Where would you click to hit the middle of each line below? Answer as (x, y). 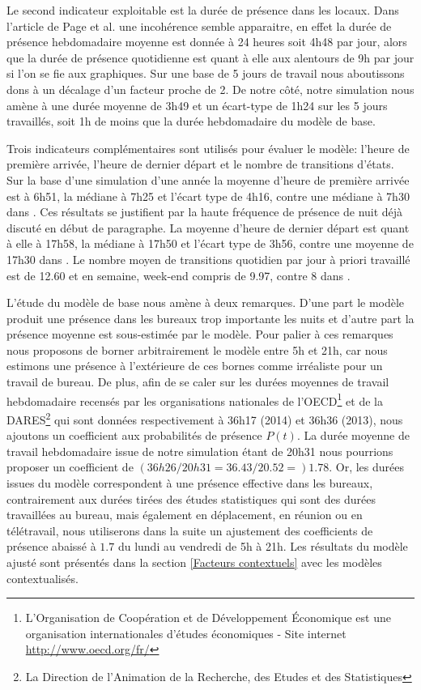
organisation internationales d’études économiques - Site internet (186, 633)
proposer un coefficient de (70, 467)
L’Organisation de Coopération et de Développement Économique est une (208, 618)
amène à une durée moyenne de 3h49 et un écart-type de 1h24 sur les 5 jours (197, 105)
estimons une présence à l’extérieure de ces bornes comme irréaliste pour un (195, 366)
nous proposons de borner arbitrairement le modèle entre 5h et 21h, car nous (197, 349)
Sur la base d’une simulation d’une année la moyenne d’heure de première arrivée (208, 179)
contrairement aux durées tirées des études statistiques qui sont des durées (191, 498)
